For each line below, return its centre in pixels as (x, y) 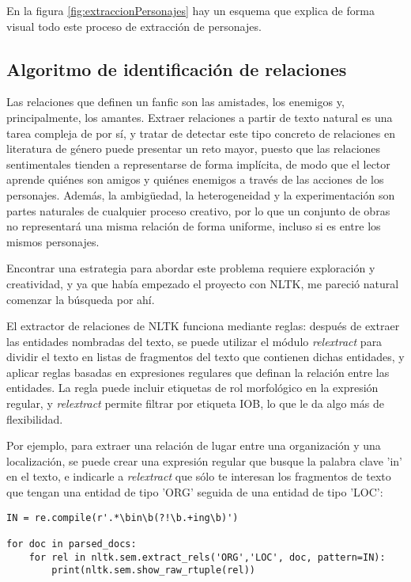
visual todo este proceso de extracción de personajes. (134, 26)
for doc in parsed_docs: (72, 544)
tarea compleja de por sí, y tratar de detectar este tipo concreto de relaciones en (201, 133)
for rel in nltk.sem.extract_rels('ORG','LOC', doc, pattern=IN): (207, 557)
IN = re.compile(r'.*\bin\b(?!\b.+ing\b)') (123, 517)
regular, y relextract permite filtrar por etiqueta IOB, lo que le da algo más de (195, 403)
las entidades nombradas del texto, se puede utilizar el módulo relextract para (194, 341)
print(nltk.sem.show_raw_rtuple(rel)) (153, 571)
